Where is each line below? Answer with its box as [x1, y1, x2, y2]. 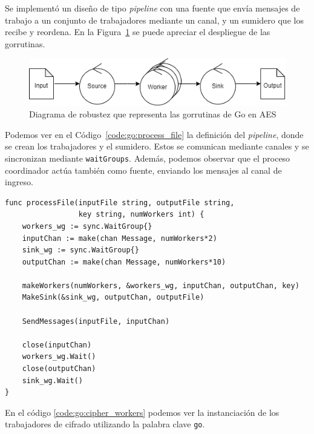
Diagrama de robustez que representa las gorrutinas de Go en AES [29, 108, 276, 120]
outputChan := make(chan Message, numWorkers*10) [22, 257, 226, 266]
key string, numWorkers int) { [78, 210, 204, 219]
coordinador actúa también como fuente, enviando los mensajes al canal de [5, 163, 282, 176]
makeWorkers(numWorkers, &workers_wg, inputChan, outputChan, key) [22, 281, 299, 290]
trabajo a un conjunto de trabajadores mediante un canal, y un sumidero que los [5, 13, 304, 26]
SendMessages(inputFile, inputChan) [22, 317, 170, 326]
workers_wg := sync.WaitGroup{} [22, 222, 152, 231]
